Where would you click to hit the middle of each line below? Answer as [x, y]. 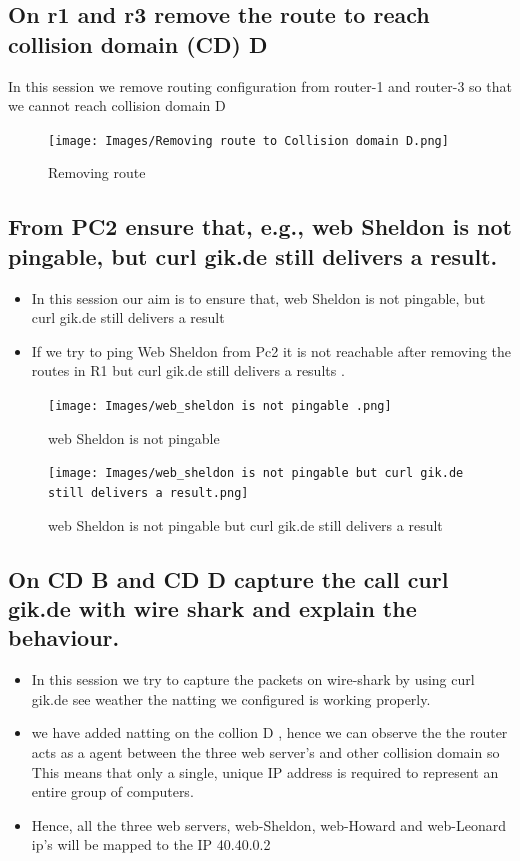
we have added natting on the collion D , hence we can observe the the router [269, 732]
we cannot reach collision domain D [117, 105]
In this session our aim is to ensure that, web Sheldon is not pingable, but [258, 297]
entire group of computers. [112, 791]
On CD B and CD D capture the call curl [228, 578]
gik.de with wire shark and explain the [212, 607]
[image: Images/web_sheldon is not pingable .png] [220, 406]
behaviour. [64, 637]
